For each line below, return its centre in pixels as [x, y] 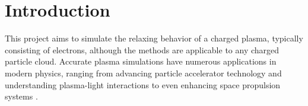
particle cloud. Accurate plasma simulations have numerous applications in [141, 61]
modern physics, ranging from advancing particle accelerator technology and [143, 73]
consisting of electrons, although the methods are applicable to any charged [142, 49]
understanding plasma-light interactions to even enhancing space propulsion [143, 84]
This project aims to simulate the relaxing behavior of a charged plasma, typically [154, 38]
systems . [21, 96]
